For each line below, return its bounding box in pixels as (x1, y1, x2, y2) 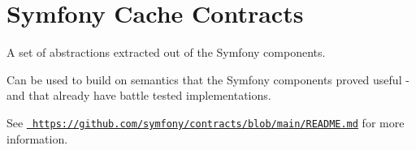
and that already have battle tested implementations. (6, 87, 271, 104)
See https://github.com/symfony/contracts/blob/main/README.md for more (6, 114, 405, 131)
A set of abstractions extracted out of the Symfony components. (6, 44, 326, 61)
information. (6, 130, 68, 147)
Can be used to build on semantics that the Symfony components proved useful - (6, 71, 409, 88)
